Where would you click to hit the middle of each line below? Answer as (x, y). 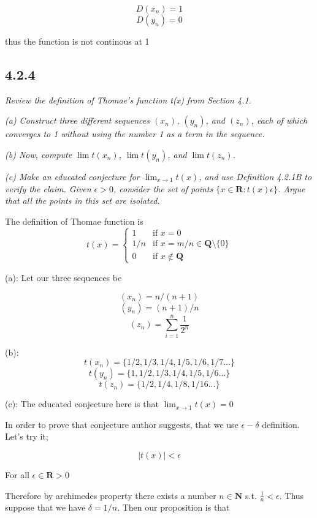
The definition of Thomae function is (74, 221)
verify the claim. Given (48, 188)
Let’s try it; (27, 436)
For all (17, 475)
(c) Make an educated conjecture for (72, 176)
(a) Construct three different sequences (77, 120)
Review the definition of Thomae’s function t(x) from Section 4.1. (128, 99)
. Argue (291, 188)
